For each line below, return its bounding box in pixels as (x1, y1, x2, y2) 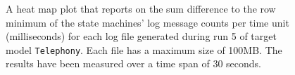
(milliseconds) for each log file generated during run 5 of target (6, 29, 277, 43)
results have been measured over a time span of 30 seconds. (6, 56, 261, 71)
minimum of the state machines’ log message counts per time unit (6, 15, 289, 29)
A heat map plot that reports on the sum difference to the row (6, 1, 276, 15)
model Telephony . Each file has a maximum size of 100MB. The (6, 42, 282, 57)
